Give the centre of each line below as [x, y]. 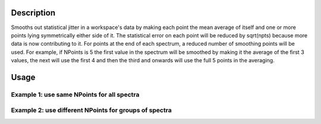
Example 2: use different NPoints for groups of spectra [91, 110]
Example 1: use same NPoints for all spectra [75, 94]
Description [33, 13]
